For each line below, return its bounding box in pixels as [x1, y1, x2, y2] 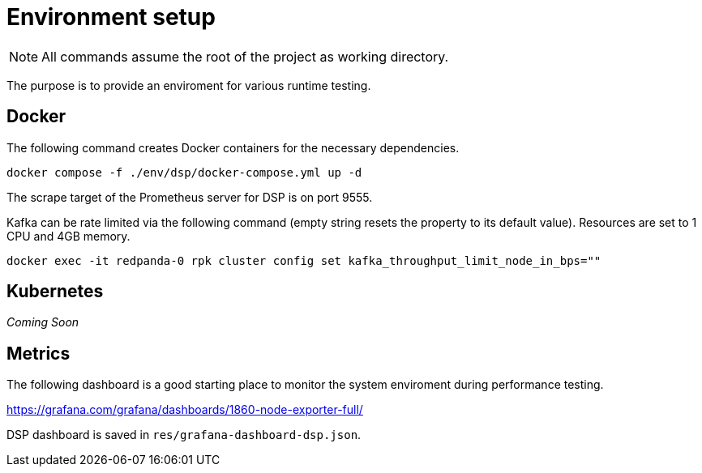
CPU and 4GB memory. [6, 228, 131, 243]
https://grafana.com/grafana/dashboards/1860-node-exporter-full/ [6, 403, 363, 417]
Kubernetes [6, 281, 104, 302]
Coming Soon [6, 315, 79, 330]
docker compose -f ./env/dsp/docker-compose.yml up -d [6, 165, 362, 179]
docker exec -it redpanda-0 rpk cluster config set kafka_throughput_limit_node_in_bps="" [6, 254, 601, 267]
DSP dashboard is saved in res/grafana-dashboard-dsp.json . [6, 428, 362, 442]
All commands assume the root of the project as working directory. [41, 48, 449, 65]
